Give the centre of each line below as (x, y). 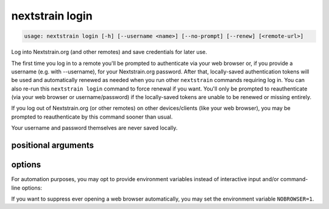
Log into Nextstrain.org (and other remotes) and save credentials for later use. (109, 52)
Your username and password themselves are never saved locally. (94, 128)
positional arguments (53, 146)
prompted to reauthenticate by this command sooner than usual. (92, 117)
